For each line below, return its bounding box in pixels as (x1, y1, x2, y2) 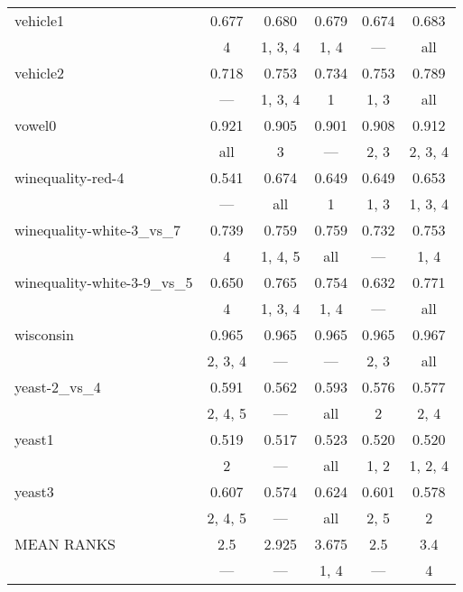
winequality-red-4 (14, 167, 125, 188)
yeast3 (14, 481, 54, 502)
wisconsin (14, 324, 74, 345)
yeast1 (14, 429, 54, 449)
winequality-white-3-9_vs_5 (14, 272, 193, 292)
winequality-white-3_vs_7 (14, 219, 181, 240)
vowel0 (14, 115, 57, 135)
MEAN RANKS (14, 533, 116, 554)
